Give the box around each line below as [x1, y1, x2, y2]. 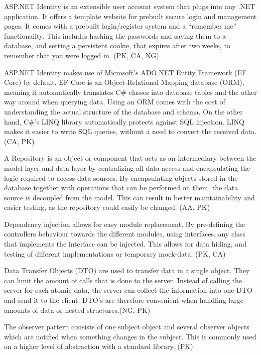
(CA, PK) [4, 136, 35, 146]
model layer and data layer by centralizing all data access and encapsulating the [4, 162, 250, 173]
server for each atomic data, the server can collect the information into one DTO [4, 285, 252, 295]
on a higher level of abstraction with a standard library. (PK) [4, 341, 193, 351]
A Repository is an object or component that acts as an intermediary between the [4, 153, 256, 163]
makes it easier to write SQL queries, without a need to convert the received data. [4, 126, 257, 137]
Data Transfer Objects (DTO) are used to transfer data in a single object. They [4, 265, 250, 276]
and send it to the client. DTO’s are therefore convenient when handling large [4, 295, 243, 305]
